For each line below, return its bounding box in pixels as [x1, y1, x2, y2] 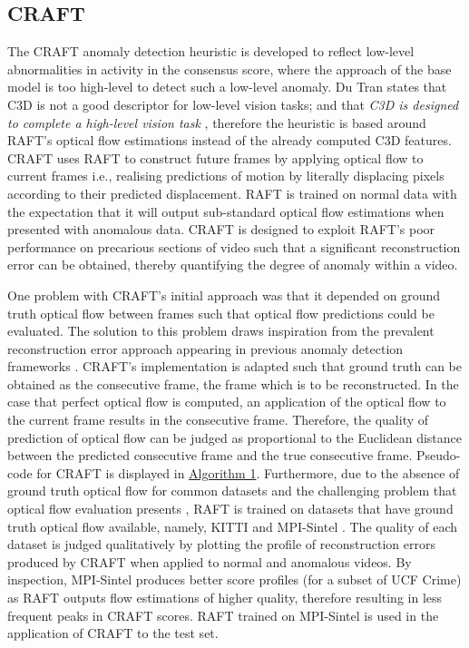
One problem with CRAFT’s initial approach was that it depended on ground [7, 285, 441, 304]
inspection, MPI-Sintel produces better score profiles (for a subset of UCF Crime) [7, 570, 462, 589]
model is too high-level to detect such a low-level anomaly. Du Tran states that [7, 77, 447, 96]
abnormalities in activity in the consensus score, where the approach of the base [7, 59, 452, 78]
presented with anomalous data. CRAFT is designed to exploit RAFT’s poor [7, 220, 435, 239]
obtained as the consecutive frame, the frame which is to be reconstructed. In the [7, 374, 459, 393]
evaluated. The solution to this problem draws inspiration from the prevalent [7, 321, 435, 340]
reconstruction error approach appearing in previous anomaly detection [7, 339, 404, 358]
